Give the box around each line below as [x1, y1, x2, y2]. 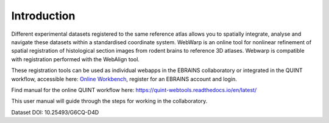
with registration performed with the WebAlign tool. [11, 55, 140, 63]
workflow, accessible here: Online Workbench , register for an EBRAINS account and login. [11, 75, 238, 82]
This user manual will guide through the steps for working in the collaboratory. [11, 98, 208, 105]
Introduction [11, 9, 76, 22]
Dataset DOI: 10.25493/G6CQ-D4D [11, 108, 99, 116]
